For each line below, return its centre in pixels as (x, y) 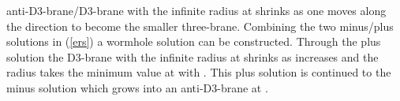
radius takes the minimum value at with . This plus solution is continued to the (199, 72)
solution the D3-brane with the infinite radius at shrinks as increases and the (193, 56)
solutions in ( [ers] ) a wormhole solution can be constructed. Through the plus (194, 41)
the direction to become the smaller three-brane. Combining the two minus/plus (200, 26)
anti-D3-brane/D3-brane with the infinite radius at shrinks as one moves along (196, 10)
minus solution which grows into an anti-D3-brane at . (137, 87)
